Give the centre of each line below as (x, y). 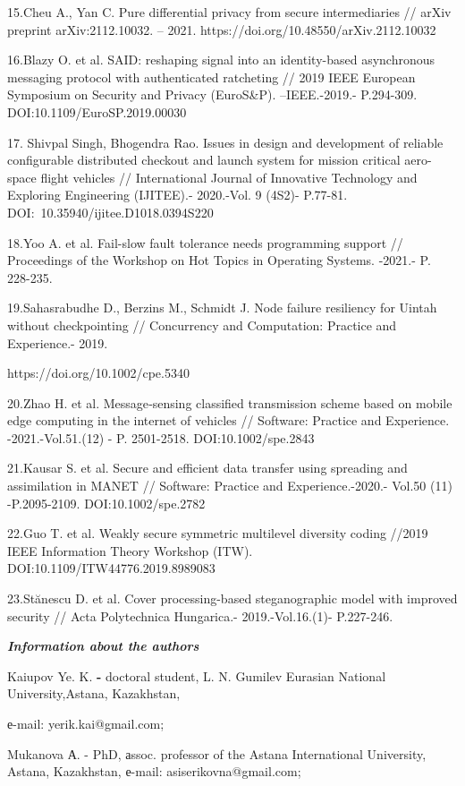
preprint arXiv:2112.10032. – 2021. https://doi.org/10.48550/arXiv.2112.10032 (222, 29)
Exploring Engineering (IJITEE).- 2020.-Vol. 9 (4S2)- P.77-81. (178, 195)
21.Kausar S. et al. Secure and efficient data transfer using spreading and (207, 468)
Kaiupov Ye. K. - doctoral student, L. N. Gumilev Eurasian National (197, 675)
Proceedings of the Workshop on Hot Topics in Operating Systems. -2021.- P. (219, 260)
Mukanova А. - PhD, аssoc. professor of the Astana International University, (217, 753)
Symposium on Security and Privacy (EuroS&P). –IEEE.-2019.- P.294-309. (212, 94)
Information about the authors (103, 646)
